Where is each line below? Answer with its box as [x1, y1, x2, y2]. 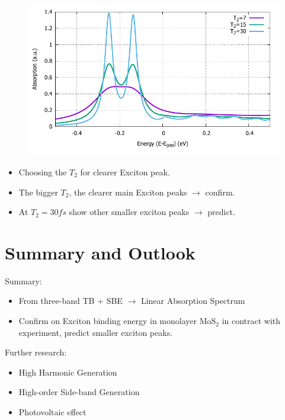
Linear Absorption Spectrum [140, 294, 245, 307]
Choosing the [18, 165, 67, 178]
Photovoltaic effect [18, 406, 87, 418]
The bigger [18, 185, 58, 198]
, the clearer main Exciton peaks [69, 185, 187, 198]
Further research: [5, 346, 67, 358]
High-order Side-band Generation [18, 386, 140, 398]
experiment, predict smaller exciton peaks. [18, 326, 173, 338]
